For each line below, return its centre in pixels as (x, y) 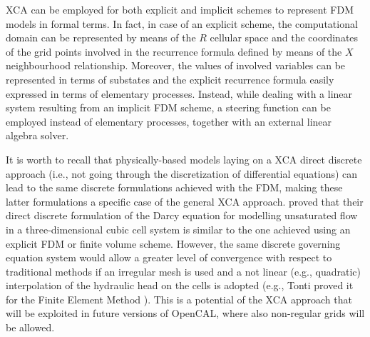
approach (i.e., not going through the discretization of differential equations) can (182, 173)
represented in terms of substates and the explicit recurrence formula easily (170, 79)
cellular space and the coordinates (284, 37)
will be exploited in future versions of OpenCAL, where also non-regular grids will (185, 313)
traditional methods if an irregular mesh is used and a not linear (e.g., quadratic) (183, 271)
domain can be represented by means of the (101, 37)
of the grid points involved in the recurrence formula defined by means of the (174, 51)
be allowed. (30, 327)
